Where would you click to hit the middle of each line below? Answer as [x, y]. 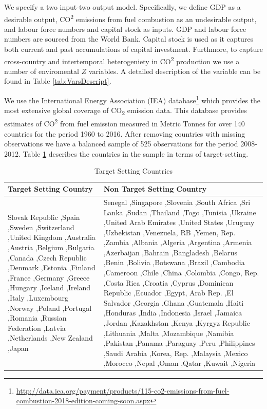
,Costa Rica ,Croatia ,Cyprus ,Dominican [168, 282]
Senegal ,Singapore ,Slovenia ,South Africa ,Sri [177, 202]
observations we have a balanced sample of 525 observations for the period [121, 144]
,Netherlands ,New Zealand [50, 338]
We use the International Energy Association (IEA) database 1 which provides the [132, 99]
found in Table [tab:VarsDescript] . [58, 81]
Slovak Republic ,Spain [44, 217]
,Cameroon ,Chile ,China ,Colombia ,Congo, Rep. [181, 273]
